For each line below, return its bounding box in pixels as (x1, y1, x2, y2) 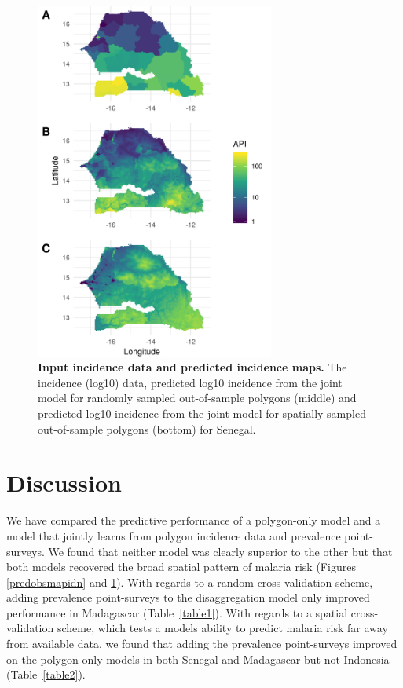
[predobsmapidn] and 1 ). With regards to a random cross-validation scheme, (6, 573, 373, 590)
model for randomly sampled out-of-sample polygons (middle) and (38, 390, 357, 406)
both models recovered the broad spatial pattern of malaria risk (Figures (6, 558, 356, 575)
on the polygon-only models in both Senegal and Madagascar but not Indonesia (6, 650, 390, 667)
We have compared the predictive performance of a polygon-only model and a (6, 512, 381, 529)
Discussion (6, 467, 122, 499)
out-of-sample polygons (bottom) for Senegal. (38, 420, 256, 437)
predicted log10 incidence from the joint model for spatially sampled (38, 405, 366, 421)
